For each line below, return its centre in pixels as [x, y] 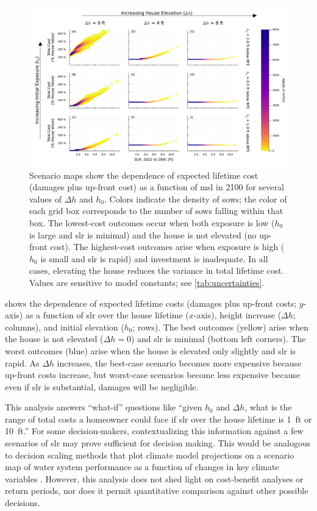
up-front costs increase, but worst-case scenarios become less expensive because [153, 375]
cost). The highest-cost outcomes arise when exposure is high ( [167, 247]
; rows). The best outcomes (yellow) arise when [220, 327]
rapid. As [22, 363]
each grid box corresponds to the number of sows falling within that [156, 211]
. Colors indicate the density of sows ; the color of [196, 198]
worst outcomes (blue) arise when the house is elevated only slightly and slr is [151, 350]
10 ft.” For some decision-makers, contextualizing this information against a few [154, 431]
